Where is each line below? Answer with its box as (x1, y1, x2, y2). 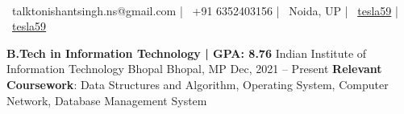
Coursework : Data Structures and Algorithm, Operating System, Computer (6, 75, 389, 92)
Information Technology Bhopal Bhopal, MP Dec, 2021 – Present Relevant (6, 60, 382, 77)
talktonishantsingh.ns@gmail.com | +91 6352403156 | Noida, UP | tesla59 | (11, 2, 398, 18)
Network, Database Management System (6, 92, 207, 108)
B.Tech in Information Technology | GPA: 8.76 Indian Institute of (6, 44, 367, 61)
